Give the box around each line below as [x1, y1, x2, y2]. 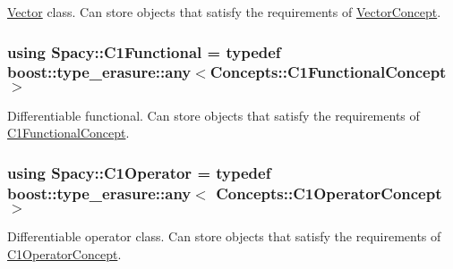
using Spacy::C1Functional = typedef [7, 40, 281, 63]
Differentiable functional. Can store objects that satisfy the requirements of [7, 105, 420, 124]
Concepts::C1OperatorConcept [216, 181, 442, 204]
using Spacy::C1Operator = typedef [7, 161, 271, 183]
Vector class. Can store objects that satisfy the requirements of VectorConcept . [7, 3, 441, 21]
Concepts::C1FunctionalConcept [209, 61, 447, 83]
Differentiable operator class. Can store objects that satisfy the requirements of [7, 227, 441, 246]
